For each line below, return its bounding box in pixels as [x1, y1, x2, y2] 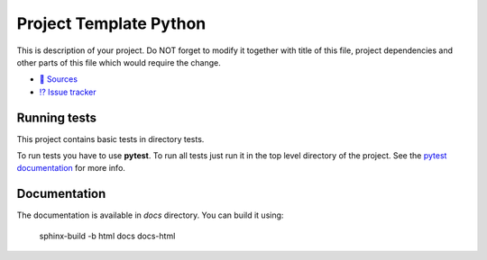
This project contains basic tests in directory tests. [16, 133, 205, 144]
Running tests [16, 110, 97, 125]
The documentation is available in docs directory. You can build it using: [16, 210, 284, 220]
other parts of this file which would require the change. [16, 57, 221, 67]
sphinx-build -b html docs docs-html [39, 230, 176, 241]
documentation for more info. [16, 163, 126, 174]
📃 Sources [39, 74, 78, 85]
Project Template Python [16, 13, 207, 33]
